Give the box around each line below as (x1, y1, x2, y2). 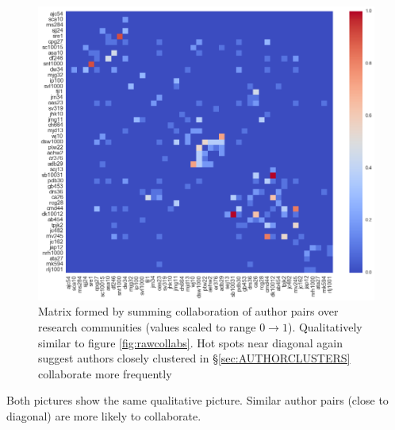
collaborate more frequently (38, 365, 172, 382)
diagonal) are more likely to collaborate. (6, 407, 201, 424)
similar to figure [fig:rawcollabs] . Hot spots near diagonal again (38, 334, 343, 351)
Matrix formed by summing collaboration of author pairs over (38, 303, 339, 320)
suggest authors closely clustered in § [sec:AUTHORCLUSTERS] (38, 350, 351, 366)
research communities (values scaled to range (38, 319, 256, 335)
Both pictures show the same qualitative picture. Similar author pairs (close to (6, 392, 389, 409)
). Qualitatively (287, 319, 362, 335)
